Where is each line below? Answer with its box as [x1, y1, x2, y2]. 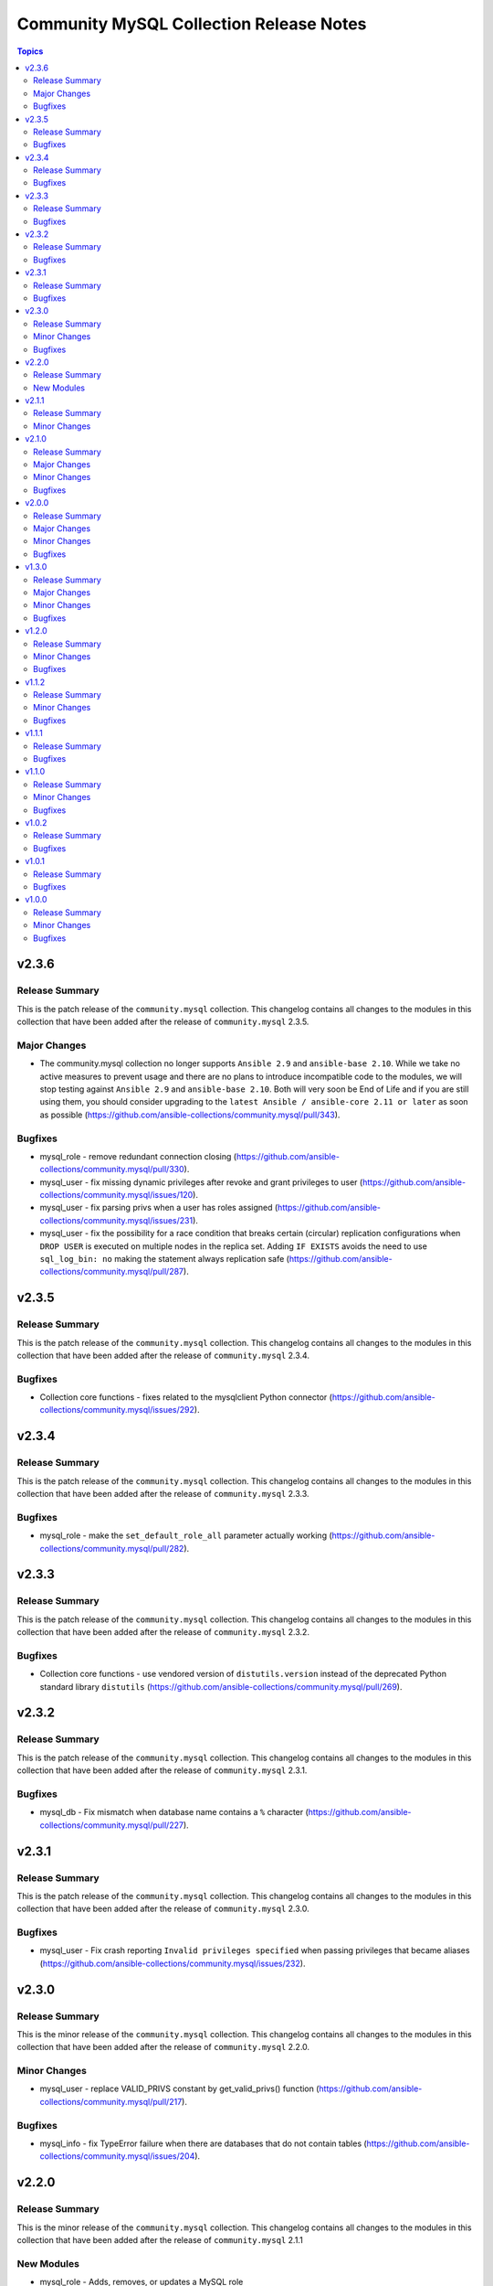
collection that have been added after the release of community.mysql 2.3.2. [16, 1627, 310, 1638]
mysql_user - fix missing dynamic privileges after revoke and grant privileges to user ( [39, 1176, 363, 1188]
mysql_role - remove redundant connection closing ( [39, 1150, 237, 1161]
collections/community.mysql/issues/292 [39, 1405, 195, 1415]
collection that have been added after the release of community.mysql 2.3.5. [16, 1016, 309, 1028]
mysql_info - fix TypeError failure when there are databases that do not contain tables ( [39, 2138, 367, 2149]
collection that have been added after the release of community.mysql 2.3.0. [16, 1903, 309, 1915]
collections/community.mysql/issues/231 [39, 1214, 194, 1225]
